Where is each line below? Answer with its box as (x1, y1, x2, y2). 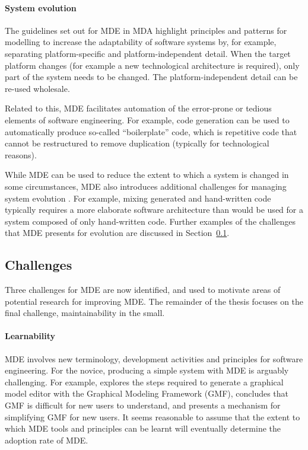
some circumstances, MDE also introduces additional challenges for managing (5, 180, 287, 192)
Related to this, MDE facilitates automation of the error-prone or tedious (5, 102, 272, 114)
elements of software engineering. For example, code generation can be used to (5, 113, 290, 126)
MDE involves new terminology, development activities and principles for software (5, 352, 303, 365)
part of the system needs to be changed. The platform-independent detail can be (5, 71, 298, 83)
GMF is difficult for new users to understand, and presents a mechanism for (5, 399, 281, 411)
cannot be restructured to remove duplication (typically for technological (5, 137, 269, 149)
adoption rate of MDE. (5, 433, 88, 446)
